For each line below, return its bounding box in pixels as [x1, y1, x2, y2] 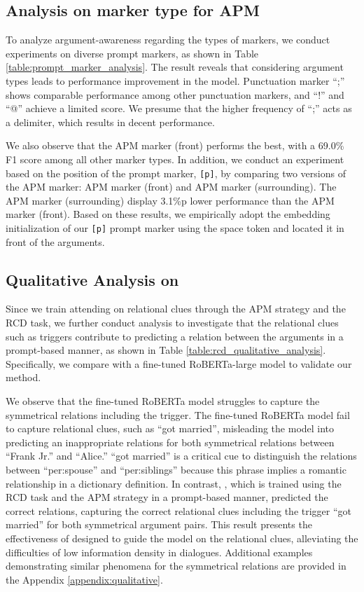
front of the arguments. [6, 234, 105, 249]
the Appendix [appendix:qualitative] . [6, 572, 163, 586]
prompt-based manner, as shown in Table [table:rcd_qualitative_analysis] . [6, 343, 326, 357]
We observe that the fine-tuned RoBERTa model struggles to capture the [6, 394, 320, 408]
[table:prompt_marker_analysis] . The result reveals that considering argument [6, 60, 344, 74]
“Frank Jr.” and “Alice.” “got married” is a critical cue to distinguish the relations [6, 448, 357, 463]
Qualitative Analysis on [6, 268, 179, 290]
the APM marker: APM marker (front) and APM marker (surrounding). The [6, 179, 337, 194]
